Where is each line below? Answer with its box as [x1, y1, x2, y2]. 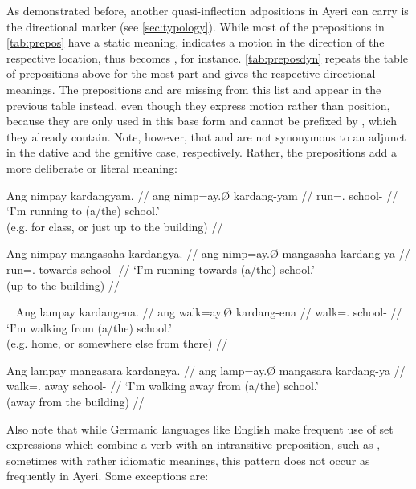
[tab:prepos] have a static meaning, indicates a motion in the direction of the [6, 34, 385, 51]
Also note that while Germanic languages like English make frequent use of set [6, 420, 394, 437]
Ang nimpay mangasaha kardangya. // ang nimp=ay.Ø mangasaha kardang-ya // [6, 245, 410, 262]
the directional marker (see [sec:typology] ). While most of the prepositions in [6, 18, 385, 35]
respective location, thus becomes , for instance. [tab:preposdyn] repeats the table [6, 49, 408, 66]
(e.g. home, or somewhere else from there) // [6, 335, 228, 352]
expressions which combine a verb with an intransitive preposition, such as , [6, 436, 381, 453]
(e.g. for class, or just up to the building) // [6, 218, 223, 234]
